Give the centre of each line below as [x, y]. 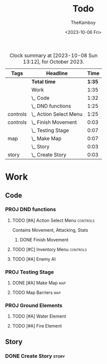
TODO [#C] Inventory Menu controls [50, 249]
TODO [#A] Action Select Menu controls [53, 220]
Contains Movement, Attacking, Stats [50, 230]
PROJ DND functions [30, 209]
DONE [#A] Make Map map [39, 283]
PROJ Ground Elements [34, 306]
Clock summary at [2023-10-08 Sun [54, 55]
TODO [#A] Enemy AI [34, 259]
